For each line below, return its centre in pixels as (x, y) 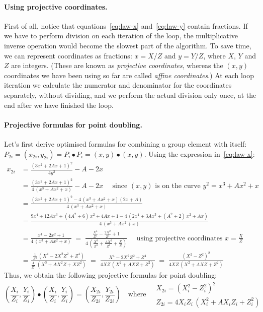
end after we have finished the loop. (59, 105)
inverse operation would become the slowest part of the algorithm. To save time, (128, 45)
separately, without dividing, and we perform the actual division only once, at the (130, 95)
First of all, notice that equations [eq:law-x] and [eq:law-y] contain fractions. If (126, 25)
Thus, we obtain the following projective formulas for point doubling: (111, 275)
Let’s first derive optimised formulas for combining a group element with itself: (125, 143)
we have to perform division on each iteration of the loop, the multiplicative (121, 36)
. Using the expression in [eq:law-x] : (199, 153)
